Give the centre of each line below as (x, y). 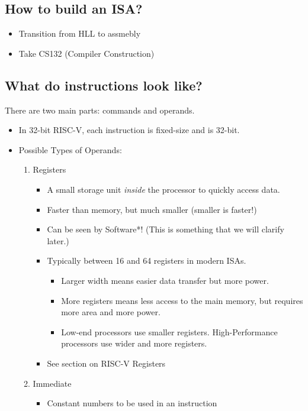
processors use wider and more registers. (134, 343)
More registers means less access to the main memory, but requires (182, 300)
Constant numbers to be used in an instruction (132, 403)
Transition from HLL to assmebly (80, 33)
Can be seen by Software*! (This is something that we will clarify (166, 229)
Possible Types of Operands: (70, 149)
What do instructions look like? (104, 85)
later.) (58, 240)
